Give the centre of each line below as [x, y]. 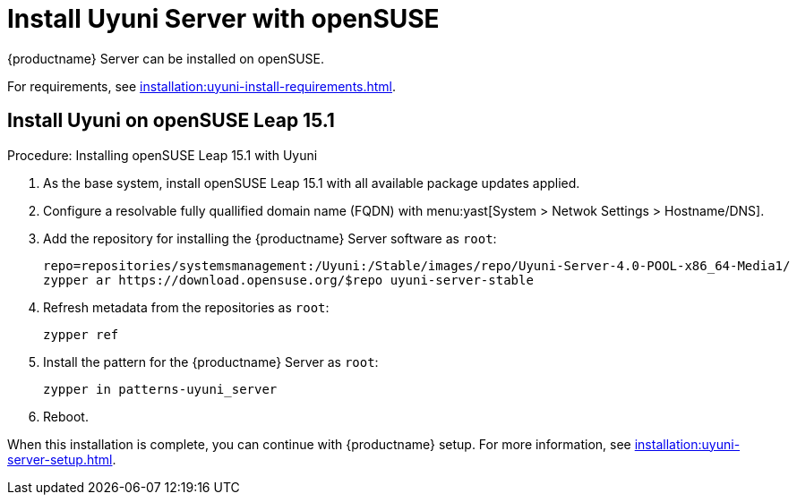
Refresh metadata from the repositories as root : [186, 307]
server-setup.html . [62, 459]
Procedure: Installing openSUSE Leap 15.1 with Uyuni [163, 155]
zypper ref [81, 334]
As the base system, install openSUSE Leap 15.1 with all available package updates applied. [312, 183]
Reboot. [66, 416]
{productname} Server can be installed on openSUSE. [166, 58]
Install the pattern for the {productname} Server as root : [211, 362]
